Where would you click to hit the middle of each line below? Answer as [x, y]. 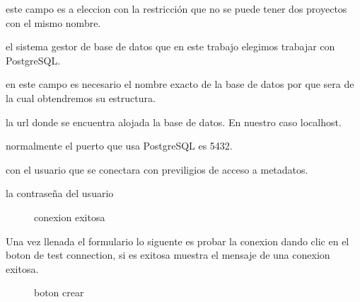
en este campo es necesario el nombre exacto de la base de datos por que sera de [180, 84]
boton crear [59, 292]
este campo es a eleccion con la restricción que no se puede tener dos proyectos [176, 9]
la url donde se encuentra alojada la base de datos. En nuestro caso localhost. [174, 122]
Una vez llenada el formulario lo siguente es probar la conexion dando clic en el [178, 241]
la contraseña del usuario [60, 193]
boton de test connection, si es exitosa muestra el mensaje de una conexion [168, 255]
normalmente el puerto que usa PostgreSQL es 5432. [119, 146]
